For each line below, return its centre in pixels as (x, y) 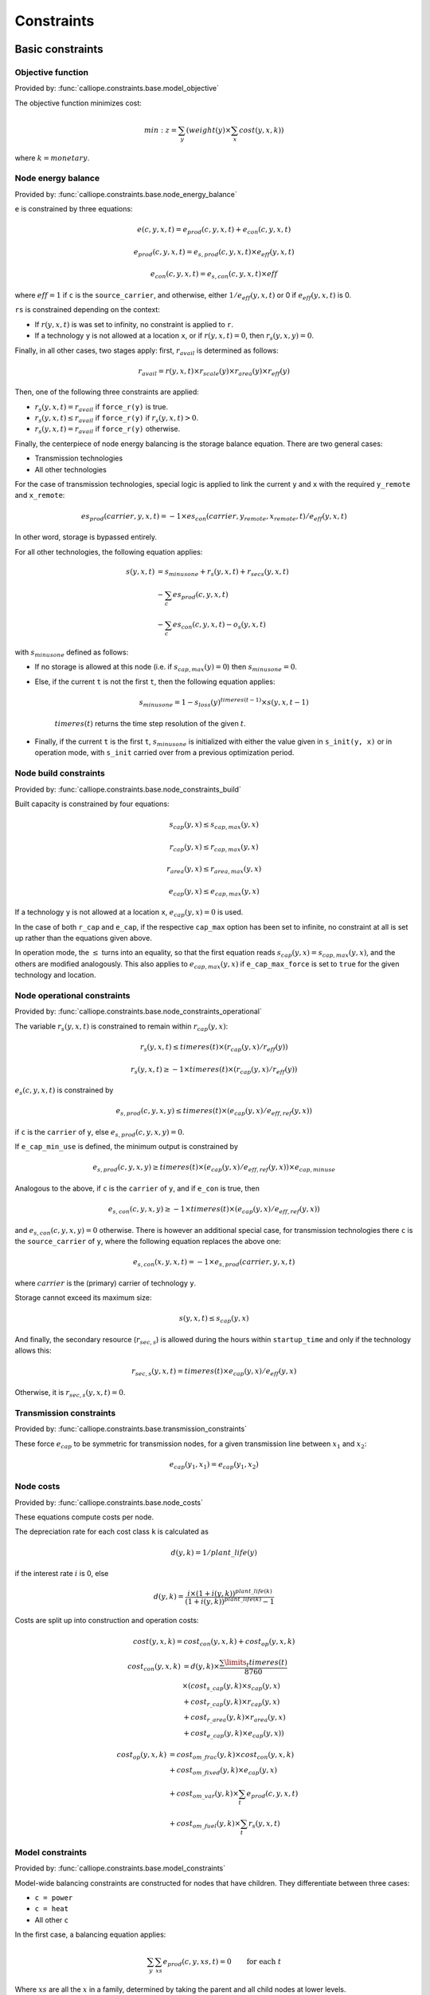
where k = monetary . (52, 158)
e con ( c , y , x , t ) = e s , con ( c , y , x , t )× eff (214, 275)
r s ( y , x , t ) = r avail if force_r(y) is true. (102, 407)
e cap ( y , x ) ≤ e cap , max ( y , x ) (214, 892)
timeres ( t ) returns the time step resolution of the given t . (150, 723)
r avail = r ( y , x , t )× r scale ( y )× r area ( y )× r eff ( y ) (214, 372)
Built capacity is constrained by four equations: (92, 804)
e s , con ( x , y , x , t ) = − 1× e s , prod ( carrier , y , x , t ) (214, 1263)
